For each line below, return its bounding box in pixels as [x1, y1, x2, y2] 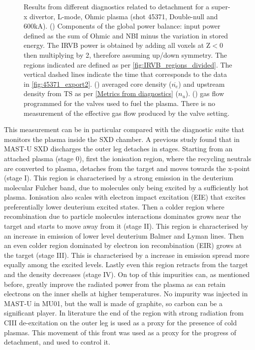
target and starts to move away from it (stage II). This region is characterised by [4, 221, 249, 231]
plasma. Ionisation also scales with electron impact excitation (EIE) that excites [4, 192, 246, 202]
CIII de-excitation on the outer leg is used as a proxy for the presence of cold [4, 317, 237, 327]
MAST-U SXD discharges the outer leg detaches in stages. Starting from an [4, 143, 233, 154]
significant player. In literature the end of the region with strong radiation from [4, 308, 244, 318]
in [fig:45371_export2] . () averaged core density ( [24, 78, 172, 89]
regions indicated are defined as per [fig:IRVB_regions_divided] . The [24, 59, 232, 70]
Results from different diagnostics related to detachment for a [24, 1, 210, 11]
